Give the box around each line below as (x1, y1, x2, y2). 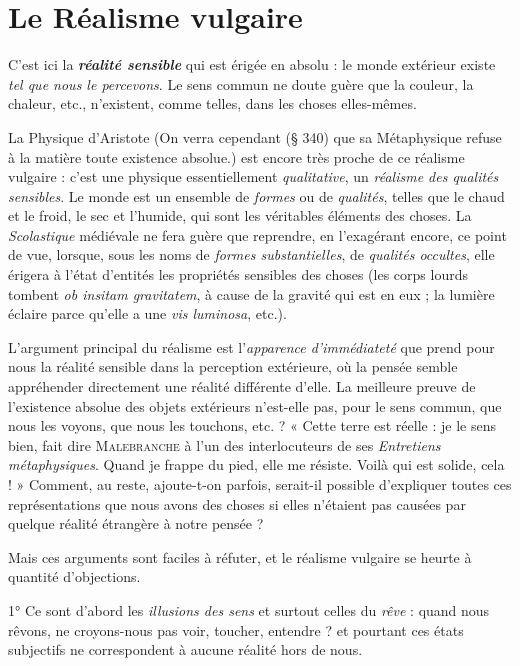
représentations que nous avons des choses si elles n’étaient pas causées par (8, 493, 466, 514)
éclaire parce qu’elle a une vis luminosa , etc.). (8, 303, 287, 324)
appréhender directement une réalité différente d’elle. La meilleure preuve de (8, 376, 476, 397)
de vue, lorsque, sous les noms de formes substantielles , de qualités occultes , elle (8, 244, 495, 265)
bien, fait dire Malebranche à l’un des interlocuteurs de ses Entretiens (8, 434, 441, 455)
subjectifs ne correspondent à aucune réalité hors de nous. (8, 639, 363, 660)
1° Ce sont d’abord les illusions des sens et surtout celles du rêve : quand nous (8, 599, 490, 620)
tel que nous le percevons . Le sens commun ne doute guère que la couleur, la (8, 73, 474, 94)
